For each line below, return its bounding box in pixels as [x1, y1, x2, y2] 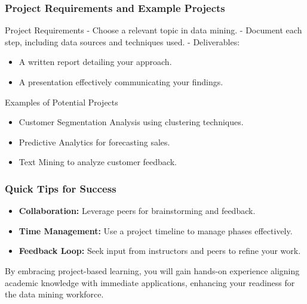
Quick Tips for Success [5, 181, 116, 196]
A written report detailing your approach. [19, 55, 172, 68]
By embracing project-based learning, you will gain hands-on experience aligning [5, 264, 300, 277]
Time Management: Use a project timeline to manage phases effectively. [19, 224, 293, 237]
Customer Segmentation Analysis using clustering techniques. [19, 116, 244, 128]
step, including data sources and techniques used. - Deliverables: [5, 35, 240, 48]
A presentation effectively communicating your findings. [19, 76, 223, 88]
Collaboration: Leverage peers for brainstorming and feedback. [19, 204, 256, 217]
